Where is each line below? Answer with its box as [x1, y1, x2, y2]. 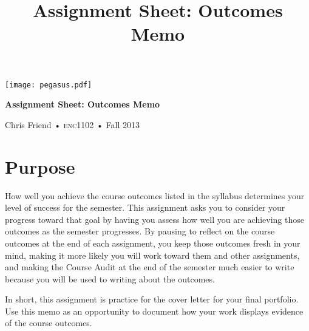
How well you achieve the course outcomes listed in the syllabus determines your [5, 189, 305, 202]
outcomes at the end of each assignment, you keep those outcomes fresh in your [5, 236, 301, 249]
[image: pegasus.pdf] [5, 80, 92, 89]
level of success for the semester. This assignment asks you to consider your [5, 201, 285, 214]
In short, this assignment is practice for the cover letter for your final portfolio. [5, 293, 299, 305]
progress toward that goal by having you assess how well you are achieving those [5, 213, 304, 225]
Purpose [5, 154, 75, 179]
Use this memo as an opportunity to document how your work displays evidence [5, 304, 304, 317]
